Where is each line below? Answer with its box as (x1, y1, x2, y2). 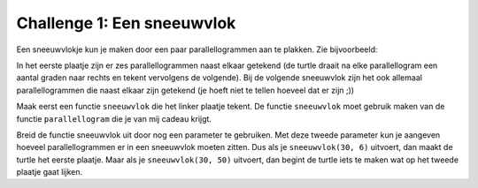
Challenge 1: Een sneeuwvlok (16, 13, 236, 33)
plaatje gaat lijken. (16, 167, 83, 177)
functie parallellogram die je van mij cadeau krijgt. (16, 113, 212, 124)
